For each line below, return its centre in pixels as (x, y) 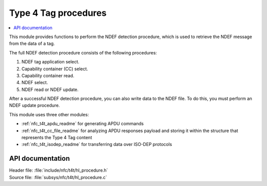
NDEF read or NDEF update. (50, 90)
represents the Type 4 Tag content (57, 138)
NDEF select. (35, 83)
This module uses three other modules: (49, 114)
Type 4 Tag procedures (58, 13)
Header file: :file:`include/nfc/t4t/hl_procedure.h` (59, 170)
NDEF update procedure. (35, 105)
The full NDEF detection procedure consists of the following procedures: (83, 52)
